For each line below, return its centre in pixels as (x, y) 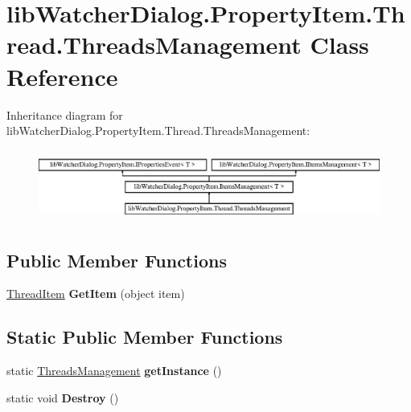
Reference (62, 76)
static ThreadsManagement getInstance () (114, 371)
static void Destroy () (63, 397)
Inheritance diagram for (65, 114)
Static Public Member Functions (145, 337)
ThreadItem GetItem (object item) (96, 294)
